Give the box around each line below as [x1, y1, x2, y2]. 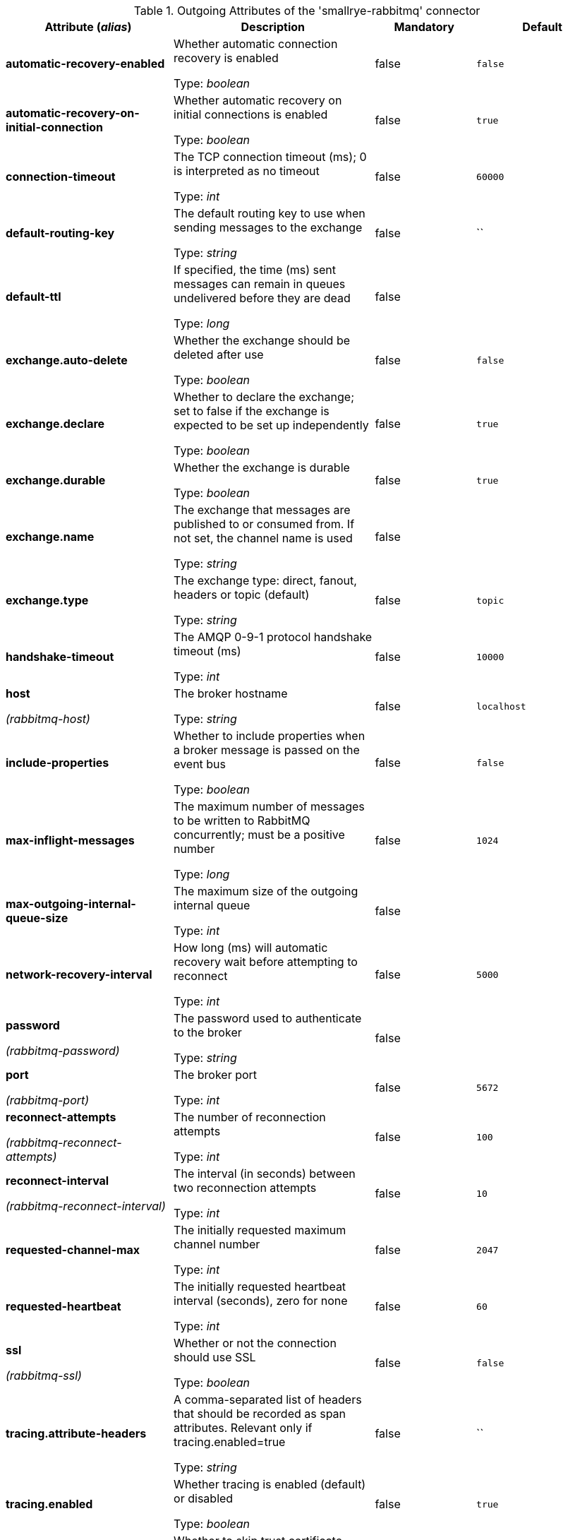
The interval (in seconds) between [174, 1166, 356, 1181]
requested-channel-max [6, 1243, 140, 1257]
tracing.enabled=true [174, 1435, 286, 1449]
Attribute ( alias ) [44, 20, 132, 34]
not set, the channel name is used [174, 531, 353, 545]
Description [241, 20, 305, 34]
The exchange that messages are [174, 503, 351, 517]
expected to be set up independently [174, 418, 369, 432]
